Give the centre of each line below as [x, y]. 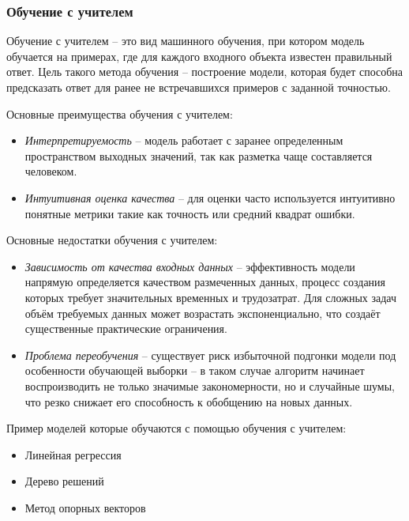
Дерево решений [64, 481]
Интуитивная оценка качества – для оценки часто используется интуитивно [210, 197]
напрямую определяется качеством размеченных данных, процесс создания [205, 282]
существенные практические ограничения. [126, 328]
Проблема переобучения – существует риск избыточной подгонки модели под [210, 355]
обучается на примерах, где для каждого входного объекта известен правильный [199, 56]
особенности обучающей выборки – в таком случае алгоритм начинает [195, 370]
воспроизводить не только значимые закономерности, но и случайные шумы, [210, 385]
